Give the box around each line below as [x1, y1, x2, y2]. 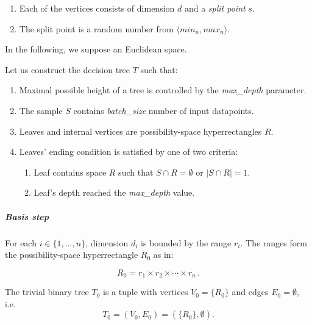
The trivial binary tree [5, 285, 89, 298]
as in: [153, 248, 174, 261]
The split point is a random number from [19, 22, 174, 35]
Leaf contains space [34, 165, 107, 178]
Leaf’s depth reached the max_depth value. [34, 186, 195, 199]
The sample [19, 104, 63, 116]
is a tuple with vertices [103, 285, 188, 298]
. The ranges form [240, 236, 307, 249]
